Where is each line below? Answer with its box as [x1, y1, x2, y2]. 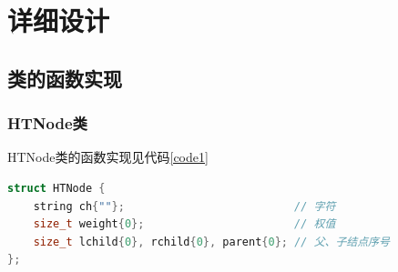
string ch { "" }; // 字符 [33, 199, 336, 213]
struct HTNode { [7, 181, 106, 195]
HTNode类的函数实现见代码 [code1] [7, 147, 209, 166]
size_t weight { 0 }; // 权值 [33, 217, 336, 231]
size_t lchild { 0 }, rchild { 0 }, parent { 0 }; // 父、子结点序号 [33, 235, 390, 248]
